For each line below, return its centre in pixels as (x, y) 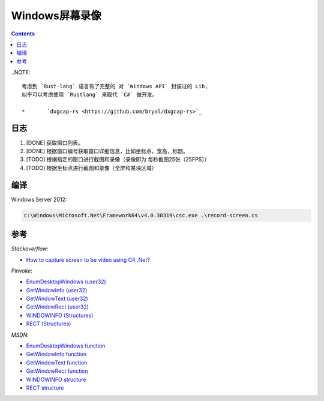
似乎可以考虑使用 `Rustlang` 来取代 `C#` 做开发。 (90, 94)
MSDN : (20, 335)
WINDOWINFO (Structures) (60, 315)
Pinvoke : (22, 271)
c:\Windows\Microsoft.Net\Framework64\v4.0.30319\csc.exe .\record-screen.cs (141, 215)
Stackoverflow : (30, 249)
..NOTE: (21, 73)
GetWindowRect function (57, 371)
